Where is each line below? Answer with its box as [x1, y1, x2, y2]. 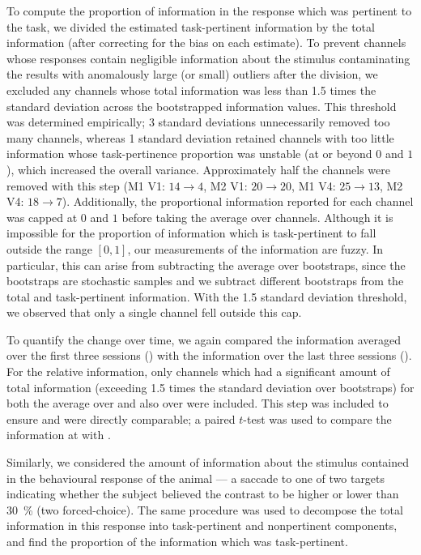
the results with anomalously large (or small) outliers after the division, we [6, 66, 378, 83]
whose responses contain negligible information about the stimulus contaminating [6, 49, 410, 66]
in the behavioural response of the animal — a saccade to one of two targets [6, 469, 385, 486]
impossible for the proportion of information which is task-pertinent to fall [6, 224, 376, 241]
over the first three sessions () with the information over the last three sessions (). [6, 347, 412, 364]
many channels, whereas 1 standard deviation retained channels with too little [6, 129, 394, 146]
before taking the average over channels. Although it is [121, 208, 393, 225]
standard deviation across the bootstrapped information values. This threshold [6, 97, 397, 114]
